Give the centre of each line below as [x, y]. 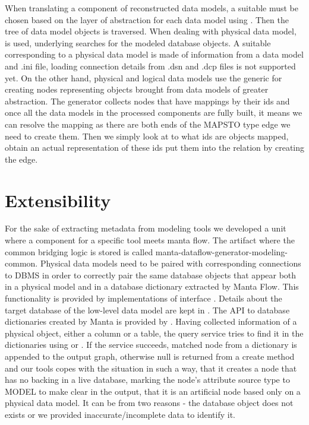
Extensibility [58, 200]
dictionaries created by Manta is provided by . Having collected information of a [151, 321]
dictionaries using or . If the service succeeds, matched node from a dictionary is [151, 345]
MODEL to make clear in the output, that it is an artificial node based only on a [153, 391]
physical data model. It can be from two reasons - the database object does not [149, 403]
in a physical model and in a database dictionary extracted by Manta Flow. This [152, 286]
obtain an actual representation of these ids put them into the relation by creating [155, 148]
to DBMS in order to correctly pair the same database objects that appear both [151, 275]
